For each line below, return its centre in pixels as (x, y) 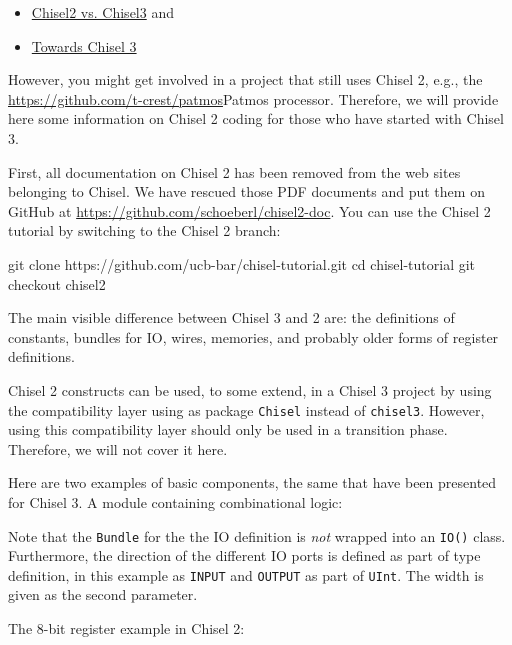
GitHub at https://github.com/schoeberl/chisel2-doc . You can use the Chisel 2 (249, 210)
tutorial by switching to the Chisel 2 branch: (144, 230)
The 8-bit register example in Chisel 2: (126, 628)
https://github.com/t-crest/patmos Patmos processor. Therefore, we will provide (253, 98)
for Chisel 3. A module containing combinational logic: (175, 501)
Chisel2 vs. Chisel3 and (102, 12)
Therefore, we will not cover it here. (118, 448)
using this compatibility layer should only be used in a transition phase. (228, 429)
